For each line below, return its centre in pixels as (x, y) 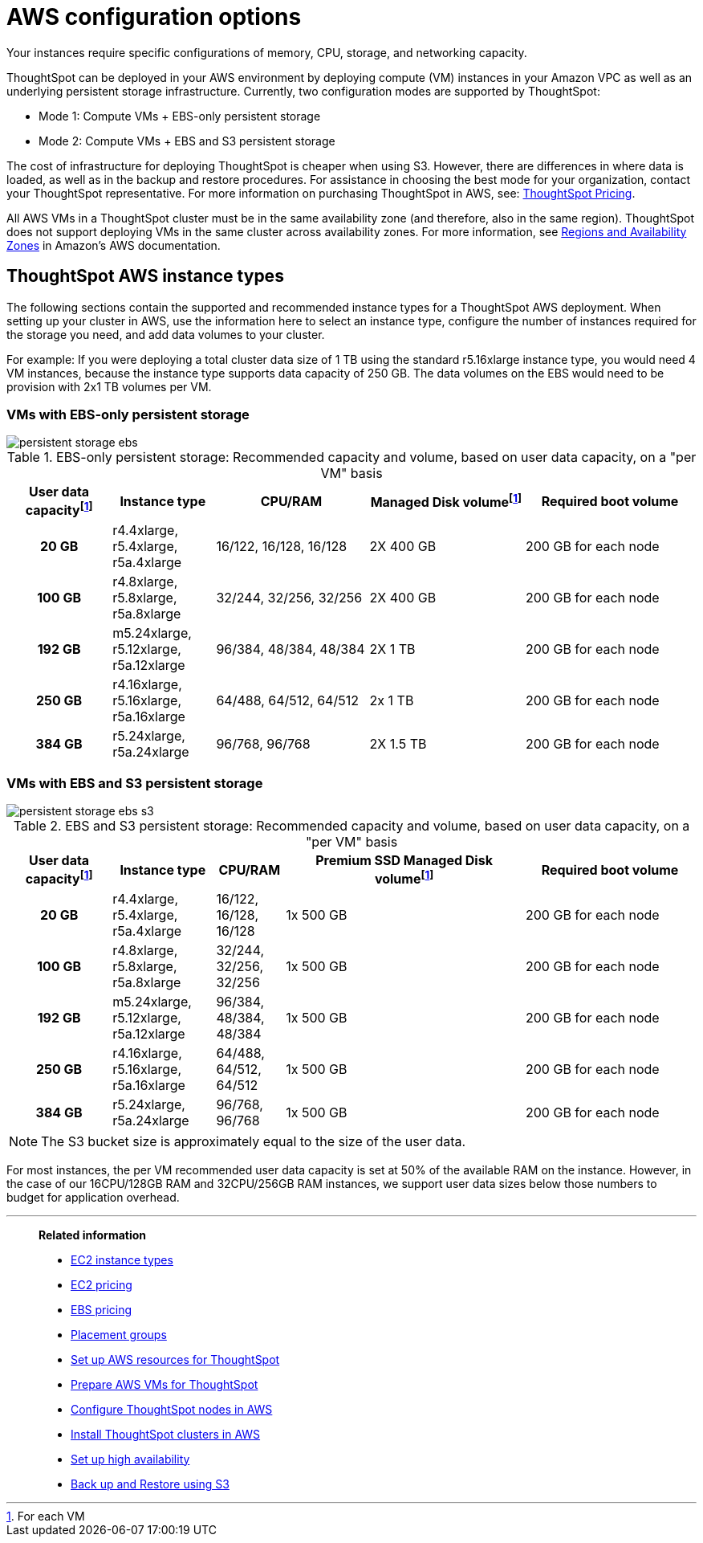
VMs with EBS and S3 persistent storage (135, 784)
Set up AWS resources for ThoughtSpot (175, 1359)
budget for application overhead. (93, 1197)
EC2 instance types (122, 1259)
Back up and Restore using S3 (150, 1484)
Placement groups (119, 1334)
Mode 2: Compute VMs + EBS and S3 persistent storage (187, 141)
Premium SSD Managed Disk (404, 861)
